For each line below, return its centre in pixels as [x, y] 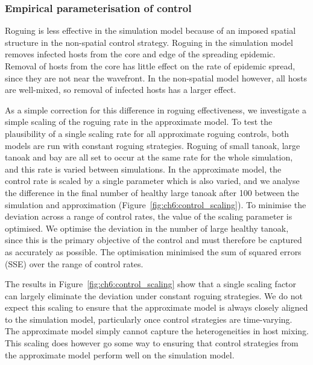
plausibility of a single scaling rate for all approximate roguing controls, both [147, 133]
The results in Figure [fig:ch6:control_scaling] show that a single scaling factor [151, 284]
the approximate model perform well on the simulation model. [120, 354]
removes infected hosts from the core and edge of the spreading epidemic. [140, 54]
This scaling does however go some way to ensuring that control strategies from [152, 343]
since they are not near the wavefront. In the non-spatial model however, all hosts [156, 78]
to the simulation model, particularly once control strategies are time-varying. [149, 319]
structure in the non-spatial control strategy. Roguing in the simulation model [149, 42]
